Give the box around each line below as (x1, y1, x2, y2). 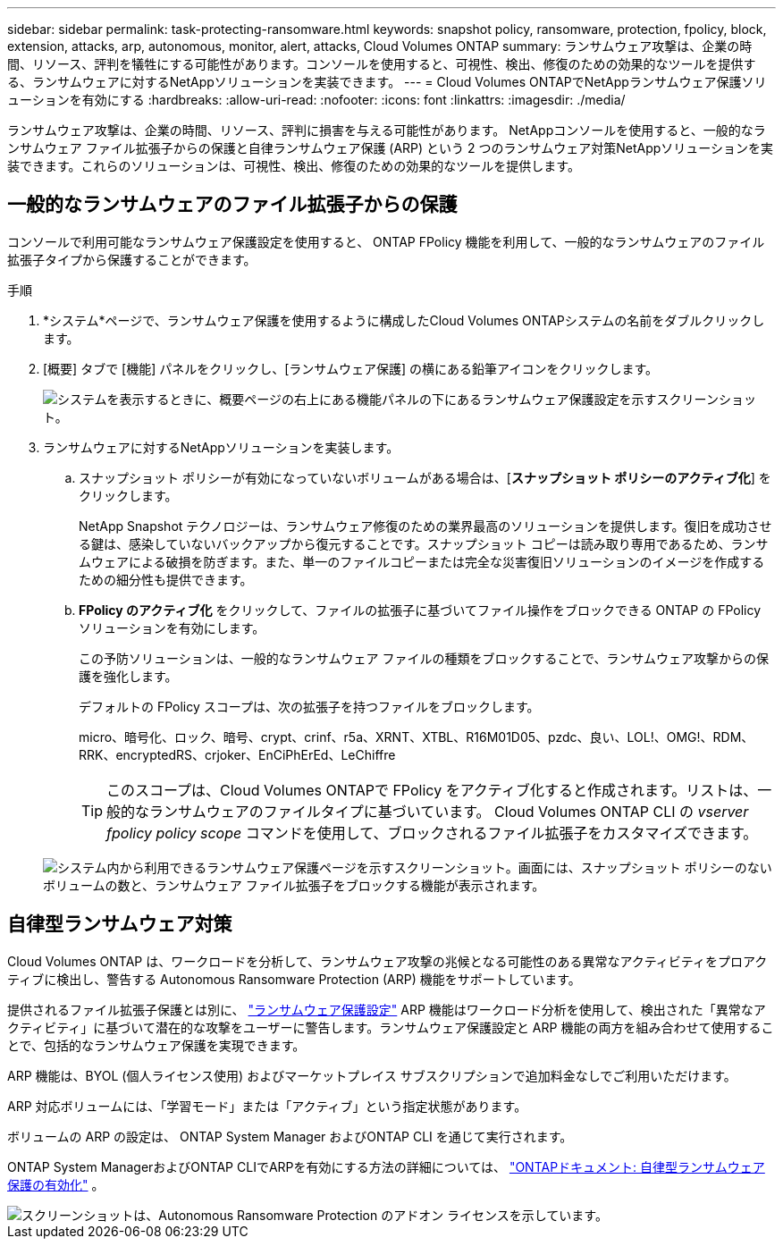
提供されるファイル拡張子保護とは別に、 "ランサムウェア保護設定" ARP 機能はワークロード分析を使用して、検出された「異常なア (7, 1001, 766, 1017)
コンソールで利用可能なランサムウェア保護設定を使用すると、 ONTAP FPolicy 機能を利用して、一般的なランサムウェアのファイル (7, 233, 765, 249)
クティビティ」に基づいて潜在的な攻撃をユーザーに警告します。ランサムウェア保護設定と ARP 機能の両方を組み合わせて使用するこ (7, 1019, 774, 1035)
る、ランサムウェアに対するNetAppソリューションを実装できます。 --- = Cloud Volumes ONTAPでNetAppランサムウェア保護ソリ (7, 74, 767, 89)
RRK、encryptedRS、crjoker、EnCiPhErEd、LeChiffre (79, 746, 396, 762)
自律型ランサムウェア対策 (7, 913, 232, 936)
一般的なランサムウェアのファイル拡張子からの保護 (7, 193, 458, 216)
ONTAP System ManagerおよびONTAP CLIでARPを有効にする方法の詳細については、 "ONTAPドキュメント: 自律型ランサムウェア (7, 1158, 765, 1174)
